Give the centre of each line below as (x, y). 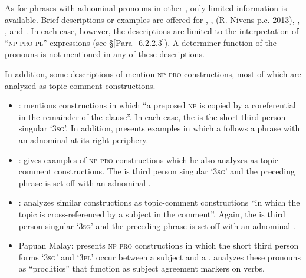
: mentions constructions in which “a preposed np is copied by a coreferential (157, 105)
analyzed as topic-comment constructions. (80, 85)
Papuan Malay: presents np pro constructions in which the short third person (159, 245)
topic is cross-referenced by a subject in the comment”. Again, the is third (152, 214)
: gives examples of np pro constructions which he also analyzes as (138, 159)
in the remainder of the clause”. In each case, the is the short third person (152, 116)
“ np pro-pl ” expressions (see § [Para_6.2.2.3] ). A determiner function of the (141, 42)
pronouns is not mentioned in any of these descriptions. (105, 54)
